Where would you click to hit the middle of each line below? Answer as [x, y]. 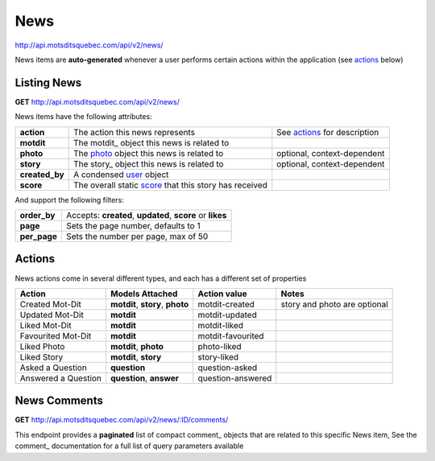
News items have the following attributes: [83, 117]
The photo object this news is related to [148, 153]
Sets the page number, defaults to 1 [133, 226]
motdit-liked [221, 325]
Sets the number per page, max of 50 [137, 237]
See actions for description [328, 132]
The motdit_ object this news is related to [151, 142]
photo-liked [220, 346]
